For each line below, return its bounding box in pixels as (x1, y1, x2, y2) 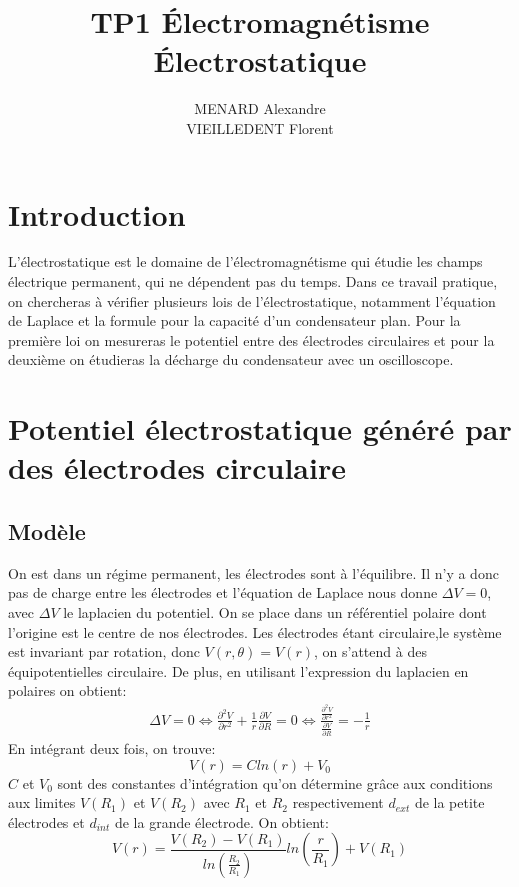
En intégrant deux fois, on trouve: (8, 738, 216, 759)
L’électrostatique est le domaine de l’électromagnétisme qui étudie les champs (8, 251, 483, 272)
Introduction (8, 193, 186, 234)
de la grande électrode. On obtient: (114, 811, 329, 832)
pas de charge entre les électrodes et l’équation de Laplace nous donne (8, 582, 438, 603)
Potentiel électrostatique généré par (8, 408, 512, 449)
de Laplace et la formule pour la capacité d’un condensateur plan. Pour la (8, 310, 461, 331)
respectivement (292, 792, 384, 813)
